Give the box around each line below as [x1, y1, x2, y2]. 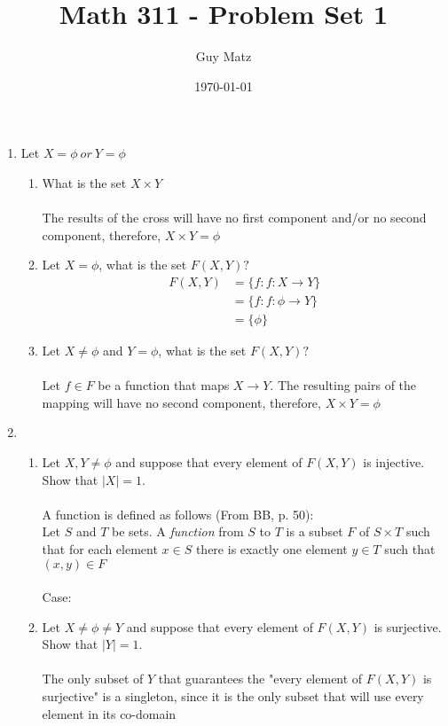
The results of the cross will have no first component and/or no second [42, 208, 427, 227]
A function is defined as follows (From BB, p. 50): [42, 504, 314, 523]
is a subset [286, 522, 343, 541]
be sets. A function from [112, 522, 244, 541]
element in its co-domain [42, 704, 177, 722]
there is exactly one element [195, 539, 348, 558]
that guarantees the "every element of [158, 669, 363, 688]
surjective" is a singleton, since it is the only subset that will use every [42, 687, 424, 706]
